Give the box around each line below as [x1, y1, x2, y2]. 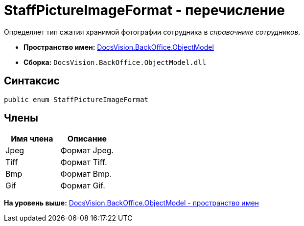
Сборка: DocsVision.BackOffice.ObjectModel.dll [23, 58, 207, 66]
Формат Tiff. [60, 157, 107, 167]
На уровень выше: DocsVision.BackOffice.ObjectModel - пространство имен [4, 199, 259, 207]
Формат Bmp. [60, 169, 112, 179]
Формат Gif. [60, 181, 105, 191]
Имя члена [11, 134, 53, 144]
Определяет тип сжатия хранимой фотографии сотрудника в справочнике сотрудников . [4, 27, 301, 36]
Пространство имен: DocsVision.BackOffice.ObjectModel [23, 42, 214, 51]
